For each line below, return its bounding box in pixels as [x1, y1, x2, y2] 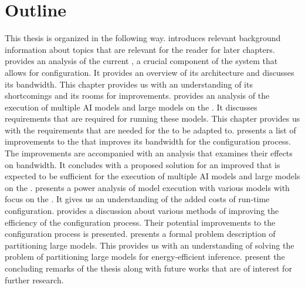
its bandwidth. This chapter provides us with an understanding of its [5, 78, 253, 90]
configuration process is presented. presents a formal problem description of [5, 227, 276, 240]
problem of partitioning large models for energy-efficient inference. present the [5, 250, 285, 263]
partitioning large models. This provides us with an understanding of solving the [5, 239, 294, 251]
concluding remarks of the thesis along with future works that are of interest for [5, 262, 292, 274]
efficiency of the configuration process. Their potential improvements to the [5, 216, 276, 228]
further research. [5, 273, 64, 286]
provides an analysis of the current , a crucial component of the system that [5, 55, 278, 67]
